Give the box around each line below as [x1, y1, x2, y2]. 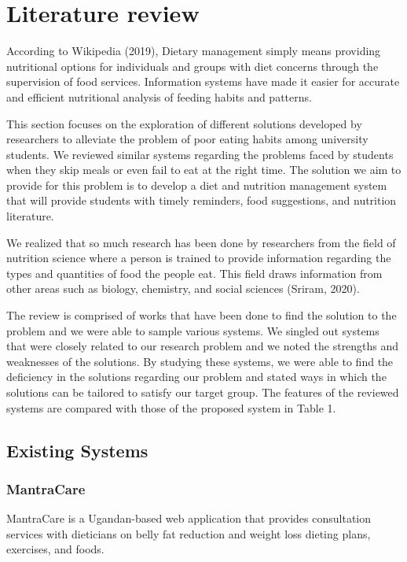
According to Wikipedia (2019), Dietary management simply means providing [6, 43, 381, 59]
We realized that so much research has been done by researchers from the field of [6, 234, 396, 250]
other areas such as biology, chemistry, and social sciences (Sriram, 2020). [6, 280, 360, 297]
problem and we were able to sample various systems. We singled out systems [6, 322, 379, 338]
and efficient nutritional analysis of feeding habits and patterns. [6, 88, 312, 105]
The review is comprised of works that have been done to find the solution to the [6, 307, 397, 324]
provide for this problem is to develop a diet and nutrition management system [6, 176, 387, 193]
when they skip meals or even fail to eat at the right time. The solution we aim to [6, 161, 401, 178]
